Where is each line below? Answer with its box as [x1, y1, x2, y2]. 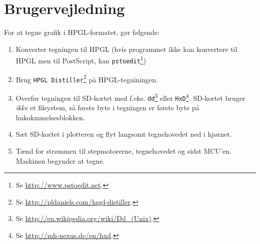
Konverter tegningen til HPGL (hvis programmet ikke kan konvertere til [15, 43, 237, 54]
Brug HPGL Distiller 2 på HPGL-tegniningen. [15, 72, 158, 84]
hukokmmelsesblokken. [15, 112, 85, 122]
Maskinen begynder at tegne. [15, 155, 105, 166]
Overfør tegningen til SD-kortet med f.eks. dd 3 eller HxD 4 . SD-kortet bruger [15, 91, 245, 103]
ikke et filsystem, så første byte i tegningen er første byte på [15, 102, 199, 113]
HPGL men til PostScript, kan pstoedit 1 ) [15, 54, 146, 65]
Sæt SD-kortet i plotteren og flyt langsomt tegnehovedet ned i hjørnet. [15, 129, 232, 139]
